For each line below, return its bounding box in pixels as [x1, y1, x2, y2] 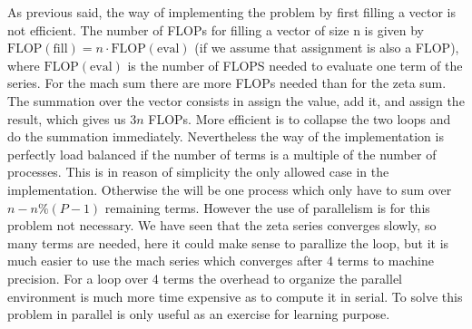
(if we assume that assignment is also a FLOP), [194, 38, 459, 57]
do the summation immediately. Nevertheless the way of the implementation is [7, 127, 444, 146]
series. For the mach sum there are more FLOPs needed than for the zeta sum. [7, 73, 447, 92]
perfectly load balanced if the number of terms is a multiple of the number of [7, 144, 437, 163]
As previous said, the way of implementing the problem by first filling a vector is [7, 3, 457, 21]
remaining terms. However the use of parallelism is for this [104, 198, 430, 217]
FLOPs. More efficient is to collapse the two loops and [148, 109, 451, 128]
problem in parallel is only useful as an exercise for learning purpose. [7, 305, 390, 324]
